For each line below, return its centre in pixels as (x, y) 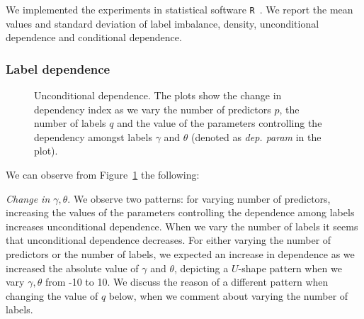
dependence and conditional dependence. (94, 37)
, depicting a (201, 268)
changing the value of (52, 295)
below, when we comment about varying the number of (228, 295)
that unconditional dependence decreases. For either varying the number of (169, 240)
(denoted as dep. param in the (256, 136)
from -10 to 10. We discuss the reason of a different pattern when (187, 282)
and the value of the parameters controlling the (220, 123)
